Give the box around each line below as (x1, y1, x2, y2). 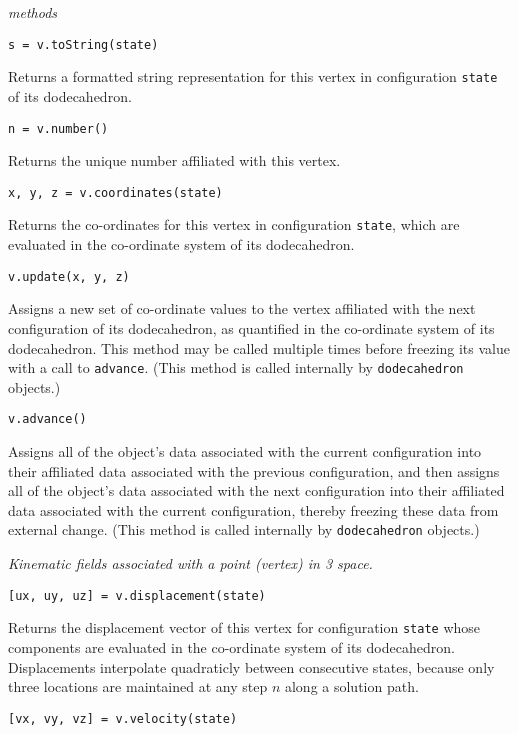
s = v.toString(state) (8, 37, 159, 52)
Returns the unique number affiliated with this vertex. (8, 150, 341, 171)
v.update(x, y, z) (8, 269, 130, 284)
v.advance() (8, 412, 87, 427)
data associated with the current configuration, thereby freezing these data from (8, 499, 499, 520)
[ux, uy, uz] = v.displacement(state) (8, 588, 266, 603)
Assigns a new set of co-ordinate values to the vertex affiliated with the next (8, 298, 476, 319)
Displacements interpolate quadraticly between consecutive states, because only (8, 656, 495, 677)
